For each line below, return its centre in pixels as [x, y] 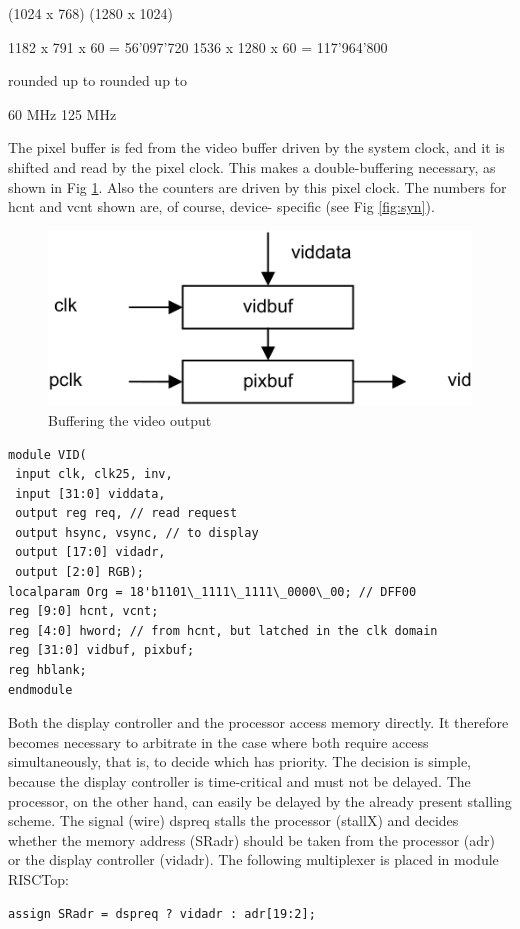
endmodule [40, 689]
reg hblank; [47, 670]
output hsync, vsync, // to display [137, 532]
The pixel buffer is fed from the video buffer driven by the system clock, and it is [256, 147]
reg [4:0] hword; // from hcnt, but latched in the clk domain [223, 630]
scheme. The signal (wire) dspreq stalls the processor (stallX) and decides [233, 820]
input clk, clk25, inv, [94, 474]
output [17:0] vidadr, [90, 552]
